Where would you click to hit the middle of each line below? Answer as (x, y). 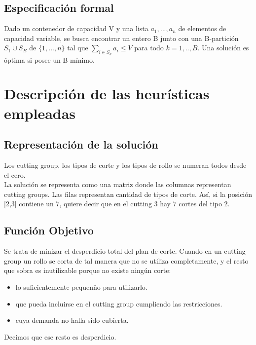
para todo (149, 48)
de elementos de (202, 28)
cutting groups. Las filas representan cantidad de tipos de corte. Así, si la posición (128, 194)
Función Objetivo (49, 230)
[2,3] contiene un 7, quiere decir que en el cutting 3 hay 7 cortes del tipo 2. (117, 204)
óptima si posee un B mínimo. (49, 59)
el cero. (15, 174)
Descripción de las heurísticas (107, 94)
